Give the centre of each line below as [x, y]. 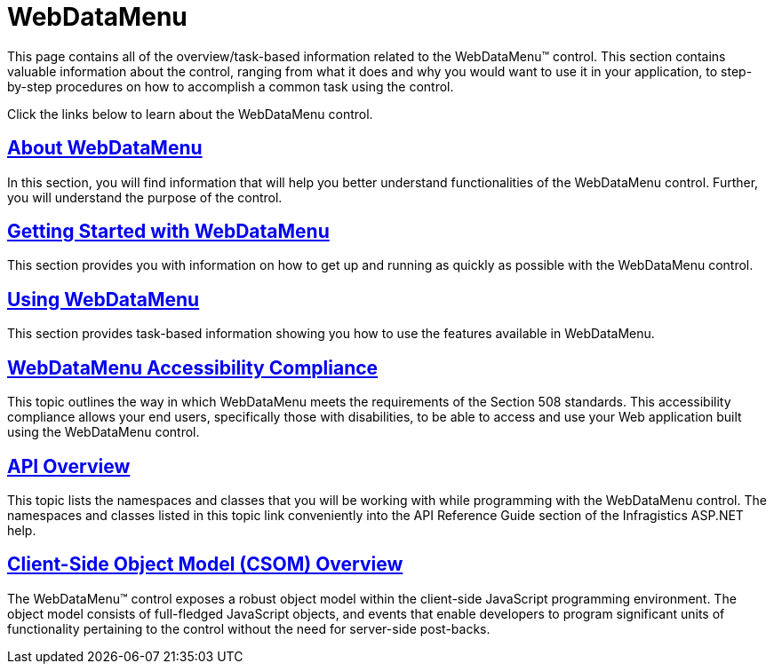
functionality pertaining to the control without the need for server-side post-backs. [249, 628]
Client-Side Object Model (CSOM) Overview [205, 564]
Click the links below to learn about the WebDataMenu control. [190, 114]
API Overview [69, 466]
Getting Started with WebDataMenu [168, 232]
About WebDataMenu [105, 148]
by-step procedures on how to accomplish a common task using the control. [231, 86]
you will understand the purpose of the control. [145, 197]
